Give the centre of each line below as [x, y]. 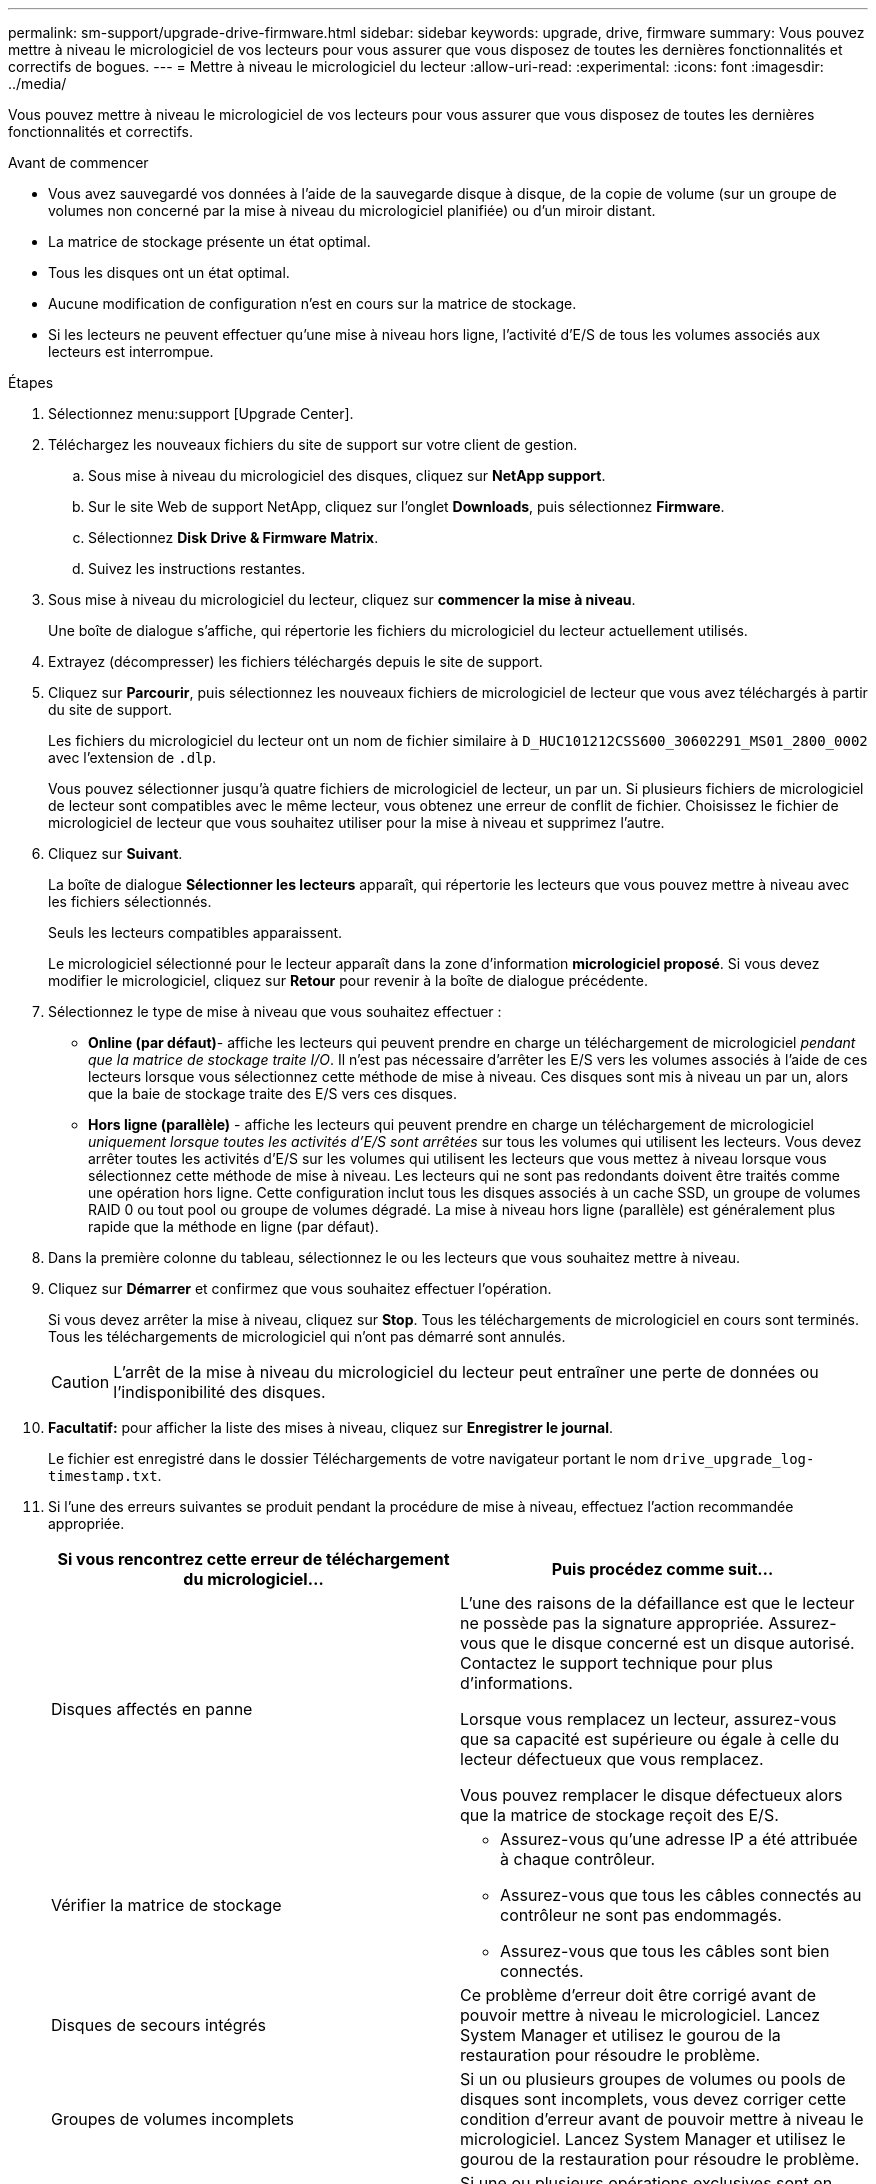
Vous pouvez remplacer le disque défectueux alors [651, 1795]
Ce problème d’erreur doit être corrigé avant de [638, 1995]
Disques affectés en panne [152, 1709]
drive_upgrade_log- [738, 1459]
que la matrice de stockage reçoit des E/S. [619, 1815]
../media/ [37, 83]
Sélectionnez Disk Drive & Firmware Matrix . [233, 537]
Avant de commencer [78, 162]
